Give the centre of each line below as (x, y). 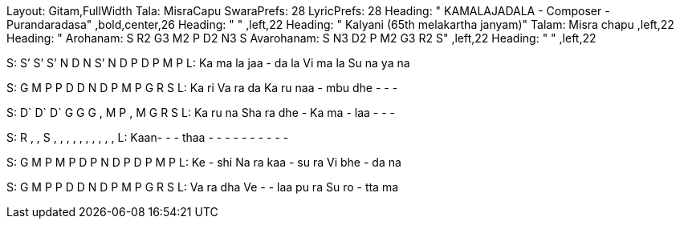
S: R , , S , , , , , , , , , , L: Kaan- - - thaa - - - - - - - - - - (148, 137)
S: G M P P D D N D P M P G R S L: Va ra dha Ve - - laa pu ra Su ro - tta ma (203, 187)
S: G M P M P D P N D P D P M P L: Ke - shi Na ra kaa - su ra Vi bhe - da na (204, 162)
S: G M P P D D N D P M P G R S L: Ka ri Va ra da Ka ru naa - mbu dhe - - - (202, 88)
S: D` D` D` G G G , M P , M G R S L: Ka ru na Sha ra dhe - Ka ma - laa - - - (201, 112)
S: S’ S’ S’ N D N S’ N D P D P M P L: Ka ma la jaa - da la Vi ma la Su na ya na (208, 63)
